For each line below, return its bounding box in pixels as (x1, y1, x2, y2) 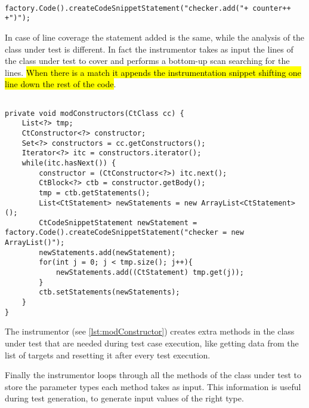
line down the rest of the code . (5, 78, 116, 90)
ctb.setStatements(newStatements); (39, 288, 180, 297)
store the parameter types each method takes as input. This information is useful (5, 380, 301, 392)
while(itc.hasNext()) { (21, 158, 116, 167)
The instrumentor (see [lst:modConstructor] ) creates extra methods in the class (5, 325, 295, 338)
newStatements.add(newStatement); (39, 248, 176, 257)
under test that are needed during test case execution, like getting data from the (5, 336, 299, 349)
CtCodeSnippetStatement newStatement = (39, 218, 197, 227)
